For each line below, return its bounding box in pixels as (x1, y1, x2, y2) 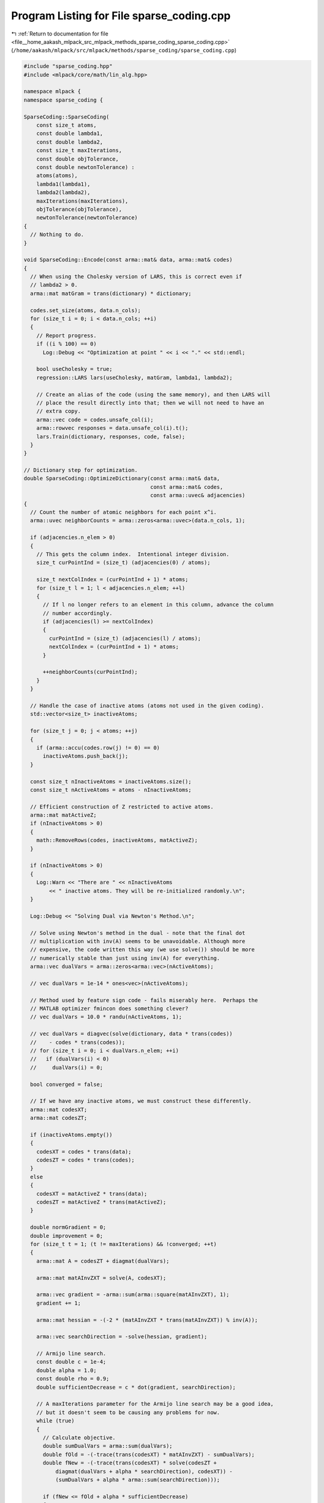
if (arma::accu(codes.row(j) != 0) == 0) (36, 744, 160, 751)
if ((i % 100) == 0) (36, 340, 97, 347)
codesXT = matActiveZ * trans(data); (36, 1190, 148, 1197)
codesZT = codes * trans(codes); (36, 1157, 135, 1163)
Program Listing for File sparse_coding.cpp (11, 9, 231, 22)
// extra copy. (36, 408, 81, 415)
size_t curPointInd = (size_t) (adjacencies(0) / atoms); (36, 559, 211, 566)
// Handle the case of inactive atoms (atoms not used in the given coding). (30, 702, 265, 709)
